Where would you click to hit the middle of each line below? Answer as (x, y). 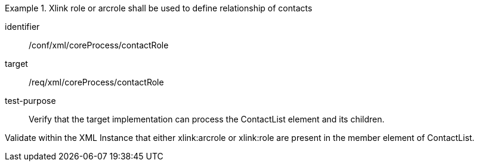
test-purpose (30, 101)
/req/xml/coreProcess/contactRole (96, 82)
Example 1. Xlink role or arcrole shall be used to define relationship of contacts (159, 8)
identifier (22, 27)
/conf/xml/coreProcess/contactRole (99, 45)
